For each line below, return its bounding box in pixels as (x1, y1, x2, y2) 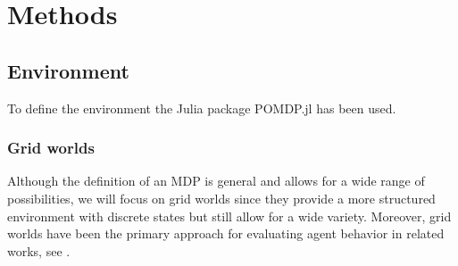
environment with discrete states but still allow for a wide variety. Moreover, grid (7, 206, 452, 225)
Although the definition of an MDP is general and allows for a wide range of (7, 171, 425, 190)
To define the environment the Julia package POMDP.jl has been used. (7, 98, 396, 117)
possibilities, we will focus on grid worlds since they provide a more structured (7, 188, 436, 207)
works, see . (7, 241, 71, 260)
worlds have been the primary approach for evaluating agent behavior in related (7, 224, 445, 243)
